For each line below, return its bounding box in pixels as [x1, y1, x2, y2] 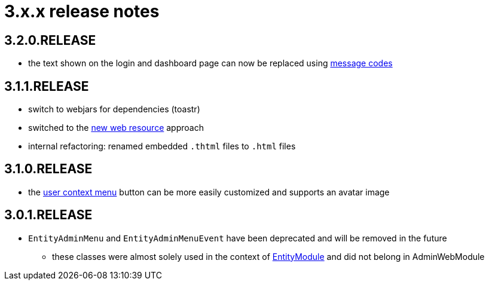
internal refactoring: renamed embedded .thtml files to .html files [28, 141, 296, 152]
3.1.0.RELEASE [4, 161, 93, 177]
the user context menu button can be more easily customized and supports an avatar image [28, 186, 390, 197]
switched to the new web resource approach [28, 122, 204, 133]
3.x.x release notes [4, 1, 160, 22]
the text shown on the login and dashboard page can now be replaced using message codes [28, 58, 393, 69]
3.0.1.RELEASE [4, 207, 93, 223]
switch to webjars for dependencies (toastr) [28, 104, 200, 115]
